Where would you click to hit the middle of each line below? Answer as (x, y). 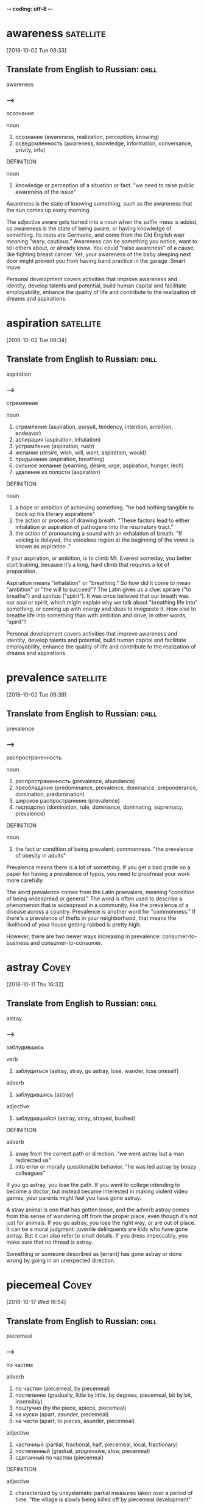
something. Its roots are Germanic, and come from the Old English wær (96, 235)
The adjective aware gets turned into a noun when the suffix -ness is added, (102, 222)
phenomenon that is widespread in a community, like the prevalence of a (97, 905)
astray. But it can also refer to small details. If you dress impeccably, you (97, 1236)
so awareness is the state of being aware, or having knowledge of (89, 229)
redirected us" (33, 1160)
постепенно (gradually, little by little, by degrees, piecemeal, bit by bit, (104, 1395)
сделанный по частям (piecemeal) (59, 1458)
